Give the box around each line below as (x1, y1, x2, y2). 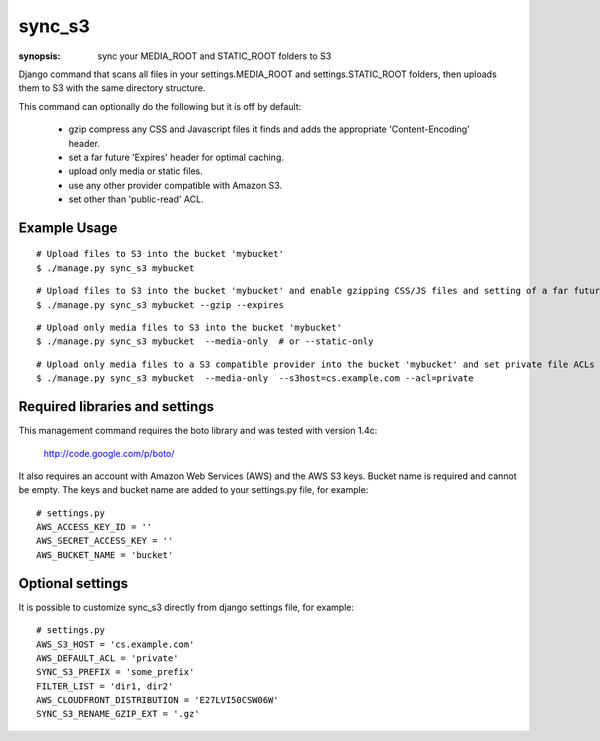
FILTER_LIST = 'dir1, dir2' (36, 680, 174, 692)
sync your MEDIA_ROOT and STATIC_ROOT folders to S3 (97, 50, 332, 62)
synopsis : (18, 50, 61, 62)
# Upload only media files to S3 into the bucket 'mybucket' (36, 322, 342, 334)
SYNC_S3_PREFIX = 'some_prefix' (36, 666, 195, 678)
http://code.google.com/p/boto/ (43, 447, 175, 459)
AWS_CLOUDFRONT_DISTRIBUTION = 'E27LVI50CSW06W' (36, 695, 279, 706)
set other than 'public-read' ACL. (68, 193, 204, 205)
